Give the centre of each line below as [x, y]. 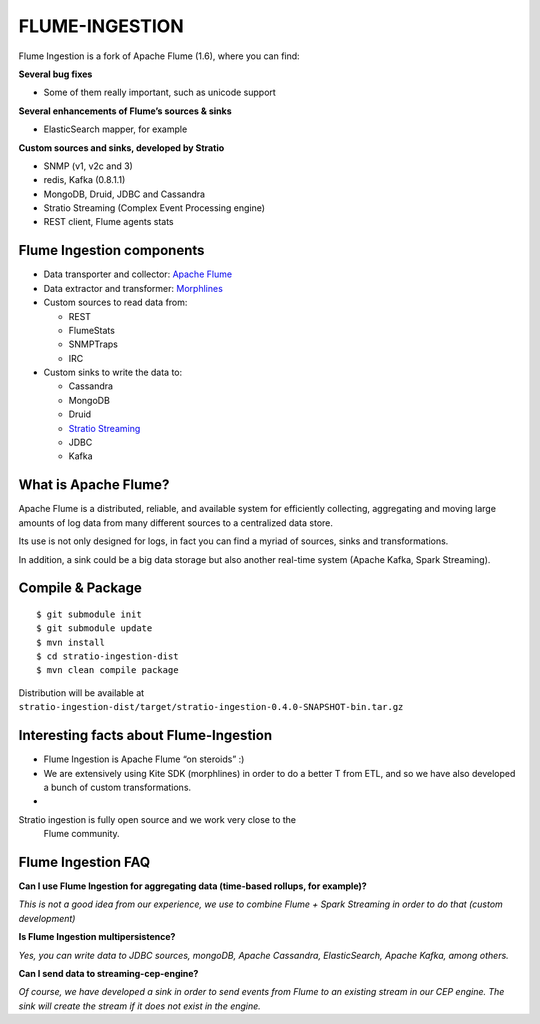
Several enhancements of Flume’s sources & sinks [125, 111]
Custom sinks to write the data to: [113, 372]
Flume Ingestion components [111, 250]
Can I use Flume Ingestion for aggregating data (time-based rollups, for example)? [192, 886]
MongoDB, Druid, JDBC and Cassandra [124, 194]
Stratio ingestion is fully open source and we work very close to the [157, 819]
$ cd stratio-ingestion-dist [107, 656]
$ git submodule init [89, 614]
